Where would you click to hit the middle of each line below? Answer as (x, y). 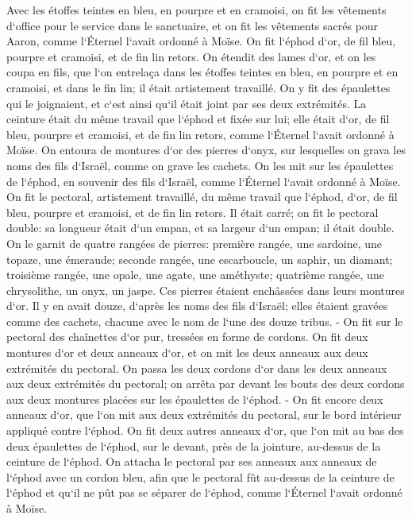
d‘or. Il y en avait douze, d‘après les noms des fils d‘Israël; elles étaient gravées (197, 306)
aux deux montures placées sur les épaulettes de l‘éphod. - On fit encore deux (195, 399)
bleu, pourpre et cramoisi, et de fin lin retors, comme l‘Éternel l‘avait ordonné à (200, 134)
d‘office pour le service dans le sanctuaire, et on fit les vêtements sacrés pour (193, 25)
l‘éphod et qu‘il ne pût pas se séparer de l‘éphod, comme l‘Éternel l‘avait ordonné (204, 492)
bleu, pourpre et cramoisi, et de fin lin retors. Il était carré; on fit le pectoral (193, 212)
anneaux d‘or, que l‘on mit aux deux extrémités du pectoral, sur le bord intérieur (204, 414)
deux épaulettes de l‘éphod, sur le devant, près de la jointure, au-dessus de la (194, 445)
